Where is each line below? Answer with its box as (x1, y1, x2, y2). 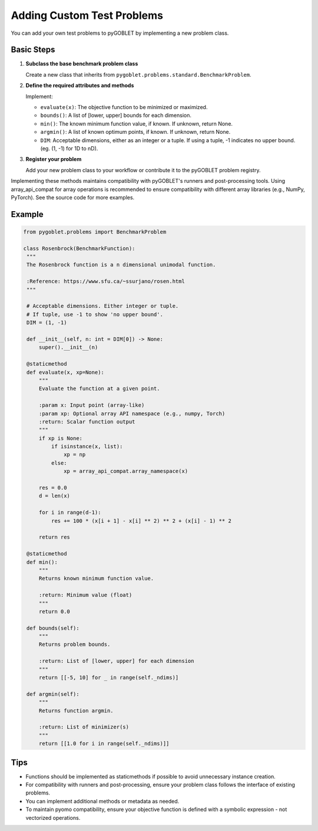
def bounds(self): (26, 625, 79, 631)
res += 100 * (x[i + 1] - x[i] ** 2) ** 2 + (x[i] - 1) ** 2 (51, 517, 232, 524)
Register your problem (25, 156, 82, 163)
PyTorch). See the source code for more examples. (11, 193, 135, 201)
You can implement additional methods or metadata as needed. (25, 797, 180, 804)
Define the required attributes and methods (25, 82, 134, 89)
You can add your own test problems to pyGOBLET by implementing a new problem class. (11, 29, 229, 37)
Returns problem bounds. (38, 641, 111, 648)
